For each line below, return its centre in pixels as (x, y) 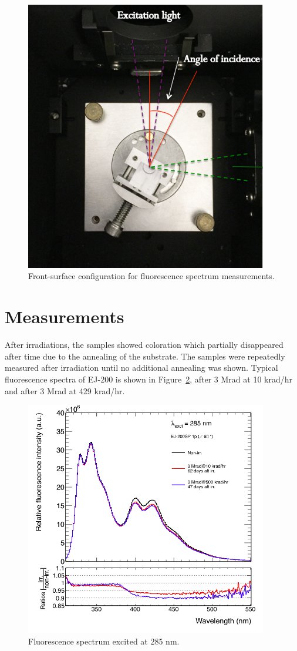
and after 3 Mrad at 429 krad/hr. (65, 390)
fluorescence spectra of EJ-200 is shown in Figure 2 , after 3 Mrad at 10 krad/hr (149, 379)
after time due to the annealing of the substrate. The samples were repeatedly (145, 356)
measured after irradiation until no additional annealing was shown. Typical (141, 368)
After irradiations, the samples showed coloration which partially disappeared (144, 345)
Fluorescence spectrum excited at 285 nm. (104, 641)
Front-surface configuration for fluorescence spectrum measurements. (151, 276)
